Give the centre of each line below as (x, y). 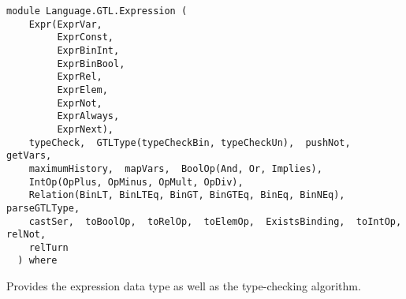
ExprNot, (80, 103)
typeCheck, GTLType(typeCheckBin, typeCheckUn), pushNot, (190, 142)
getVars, (29, 156)
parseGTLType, (43, 208)
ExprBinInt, (88, 50)
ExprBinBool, (91, 64)
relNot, (26, 235)
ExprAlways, (88, 116)
